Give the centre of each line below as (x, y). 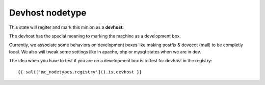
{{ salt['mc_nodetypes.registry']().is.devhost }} (80, 72)
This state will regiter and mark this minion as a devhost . (66, 27)
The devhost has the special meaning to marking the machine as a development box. (95, 36)
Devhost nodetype (48, 13)
